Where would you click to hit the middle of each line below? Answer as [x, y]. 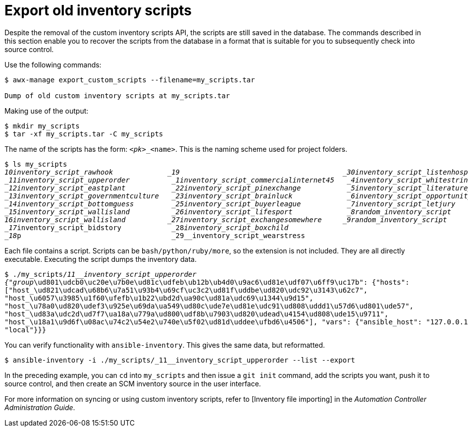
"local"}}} [26, 330]
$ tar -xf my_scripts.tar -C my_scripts [84, 134]
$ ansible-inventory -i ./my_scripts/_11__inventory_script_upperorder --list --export [180, 360]
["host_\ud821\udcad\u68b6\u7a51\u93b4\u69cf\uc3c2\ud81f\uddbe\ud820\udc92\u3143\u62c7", [186, 290]
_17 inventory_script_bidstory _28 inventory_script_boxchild [147, 227]
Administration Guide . [40, 407]
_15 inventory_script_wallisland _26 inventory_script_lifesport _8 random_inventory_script [228, 212]
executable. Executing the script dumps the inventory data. [101, 259]
